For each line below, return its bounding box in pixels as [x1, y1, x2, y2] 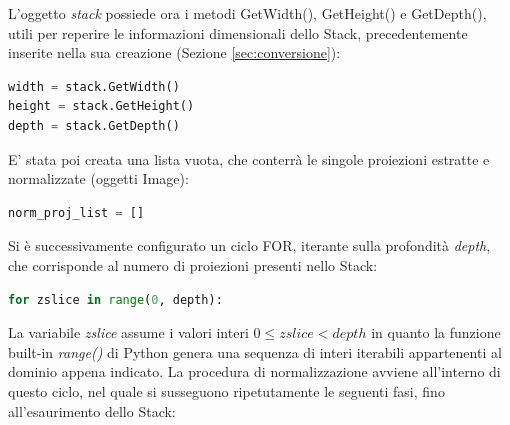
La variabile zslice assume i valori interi [8, 322, 249, 343]
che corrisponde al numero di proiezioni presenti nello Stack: [8, 254, 378, 275]
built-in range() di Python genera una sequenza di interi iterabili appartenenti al [8, 341, 502, 362]
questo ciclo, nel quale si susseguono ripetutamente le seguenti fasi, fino [8, 380, 445, 401]
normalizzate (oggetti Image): [8, 168, 189, 189]
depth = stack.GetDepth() [8, 118, 180, 133]
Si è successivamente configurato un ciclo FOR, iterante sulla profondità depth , [8, 235, 491, 256]
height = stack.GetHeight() [8, 99, 195, 114]
